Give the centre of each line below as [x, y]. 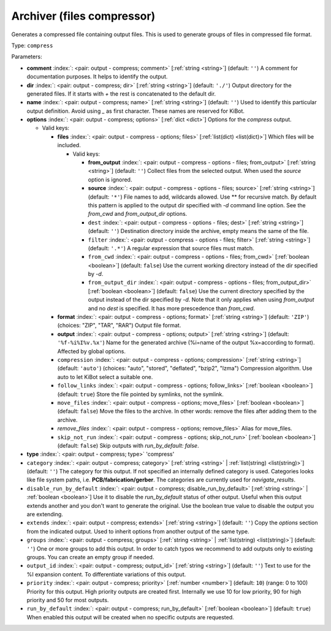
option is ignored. [110, 179]
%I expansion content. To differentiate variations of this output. [106, 574]
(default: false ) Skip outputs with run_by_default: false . [128, 445]
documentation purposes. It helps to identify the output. [97, 77]
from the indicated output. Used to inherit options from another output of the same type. [138, 531]
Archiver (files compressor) [83, 16]
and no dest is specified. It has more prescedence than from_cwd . [172, 308]
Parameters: [27, 57]
